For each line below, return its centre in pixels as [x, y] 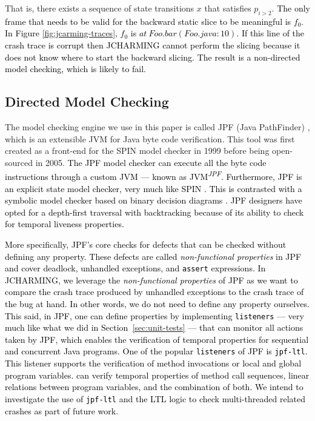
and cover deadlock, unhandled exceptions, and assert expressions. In [135, 268]
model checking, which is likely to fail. [76, 69]
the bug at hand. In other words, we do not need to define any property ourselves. [157, 303]
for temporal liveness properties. [65, 224]
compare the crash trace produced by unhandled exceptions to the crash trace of [154, 292]
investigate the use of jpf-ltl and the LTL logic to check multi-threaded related [155, 398]
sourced [19, 162]
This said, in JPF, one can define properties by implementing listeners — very [154, 315]
